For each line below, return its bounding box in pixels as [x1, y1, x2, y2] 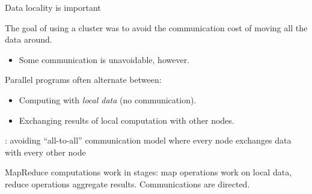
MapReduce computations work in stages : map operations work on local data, [5, 166, 292, 178]
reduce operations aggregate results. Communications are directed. [5, 177, 250, 190]
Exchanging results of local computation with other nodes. [19, 114, 234, 126]
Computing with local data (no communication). [19, 93, 197, 106]
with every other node [5, 145, 86, 158]
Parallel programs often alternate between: [5, 73, 162, 86]
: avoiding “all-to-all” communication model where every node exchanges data [5, 134, 292, 147]
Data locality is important [5, 1, 101, 13]
